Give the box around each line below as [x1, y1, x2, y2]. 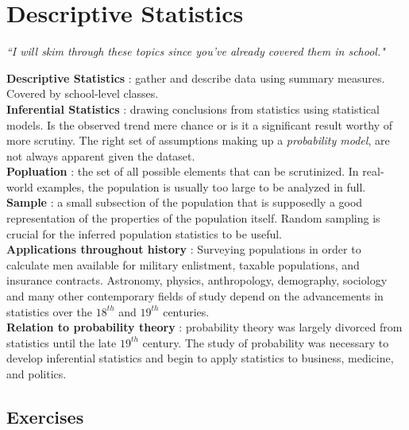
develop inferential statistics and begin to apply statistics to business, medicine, [6, 350, 394, 366]
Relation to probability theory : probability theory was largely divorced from [6, 319, 403, 335]
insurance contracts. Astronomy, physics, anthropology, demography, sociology [6, 272, 388, 289]
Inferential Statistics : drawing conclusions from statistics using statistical [6, 100, 380, 117]
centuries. [163, 303, 210, 320]
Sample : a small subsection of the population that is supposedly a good [6, 194, 363, 211]
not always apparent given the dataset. [6, 147, 195, 164]
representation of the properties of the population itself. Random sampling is [6, 210, 380, 227]
